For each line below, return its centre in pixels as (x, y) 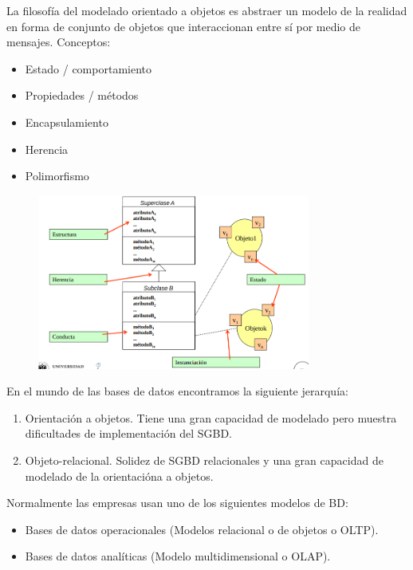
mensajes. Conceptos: (59, 42)
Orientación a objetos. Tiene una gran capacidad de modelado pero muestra (211, 417)
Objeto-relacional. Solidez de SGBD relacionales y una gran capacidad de (204, 460)
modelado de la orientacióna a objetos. (119, 476)
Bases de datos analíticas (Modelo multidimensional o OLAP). (178, 556)
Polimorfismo (57, 176)
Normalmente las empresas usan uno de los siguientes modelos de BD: (177, 503)
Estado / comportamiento (88, 68)
